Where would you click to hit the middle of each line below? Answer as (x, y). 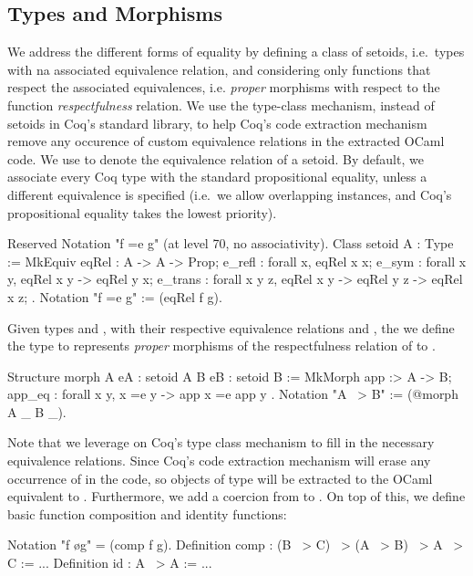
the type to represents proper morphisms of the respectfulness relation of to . (221, 346)
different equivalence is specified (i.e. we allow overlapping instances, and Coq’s (230, 194)
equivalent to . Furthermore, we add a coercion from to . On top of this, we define (236, 496)
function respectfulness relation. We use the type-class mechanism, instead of (221, 105)
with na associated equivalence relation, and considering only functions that (219, 69)
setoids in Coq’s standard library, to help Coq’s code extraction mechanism (217, 123)
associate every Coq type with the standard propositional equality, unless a (217, 177)
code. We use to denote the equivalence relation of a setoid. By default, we (216, 158)
